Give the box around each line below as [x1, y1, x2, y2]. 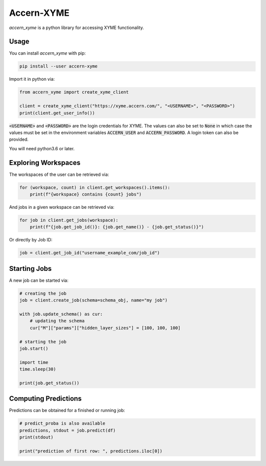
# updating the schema [30, 318, 85, 324]
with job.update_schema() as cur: [19, 311, 103, 317]
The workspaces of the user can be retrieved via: [9, 171, 109, 177]
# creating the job [19, 291, 66, 296]
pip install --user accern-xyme [19, 64, 98, 69]
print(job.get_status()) [19, 380, 80, 386]
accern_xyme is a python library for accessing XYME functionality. [9, 25, 144, 31]
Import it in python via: [9, 76, 55, 82]
